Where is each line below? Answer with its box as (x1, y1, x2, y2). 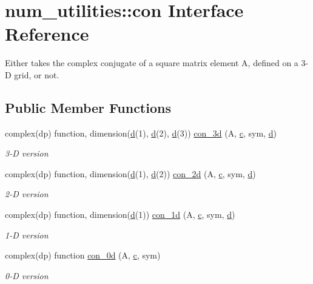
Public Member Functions (5, 98, 171, 117)
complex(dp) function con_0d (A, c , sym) (5, 249, 161, 262)
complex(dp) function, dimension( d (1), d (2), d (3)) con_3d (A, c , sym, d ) (5, 126, 277, 139)
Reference (5, 21, 89, 46)
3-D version (5, 147, 49, 160)
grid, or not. (14, 68, 59, 81)
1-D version (5, 228, 49, 241)
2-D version (5, 188, 49, 200)
